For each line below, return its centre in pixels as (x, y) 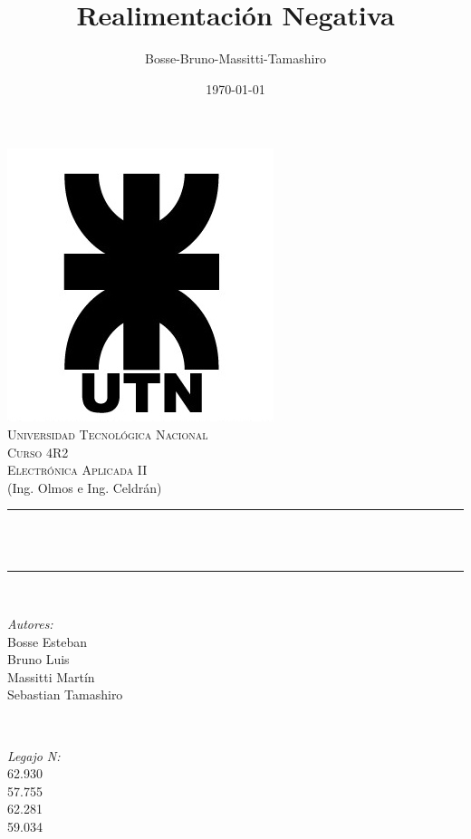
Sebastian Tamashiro (65, 694)
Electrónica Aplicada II (77, 470)
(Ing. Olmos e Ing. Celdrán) (85, 487)
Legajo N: (34, 755)
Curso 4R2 (38, 452)
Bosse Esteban (48, 641)
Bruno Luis (38, 659)
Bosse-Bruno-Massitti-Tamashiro (235, 58)
